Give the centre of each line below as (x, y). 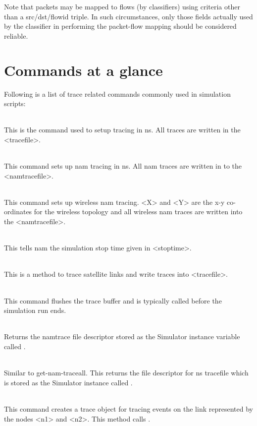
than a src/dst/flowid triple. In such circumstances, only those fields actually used (128, 16)
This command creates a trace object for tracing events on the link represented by (128, 408)
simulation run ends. (35, 310)
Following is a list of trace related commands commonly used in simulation (117, 93)
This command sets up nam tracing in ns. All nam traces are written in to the (123, 166)
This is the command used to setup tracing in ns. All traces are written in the (122, 130)
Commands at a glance (83, 70)
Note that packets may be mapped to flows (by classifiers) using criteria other (122, 6)
